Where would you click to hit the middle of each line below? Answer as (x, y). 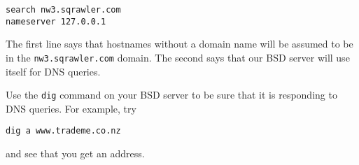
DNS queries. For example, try (71, 108)
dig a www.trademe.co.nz (63, 131)
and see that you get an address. (75, 153)
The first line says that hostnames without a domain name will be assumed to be (179, 44)
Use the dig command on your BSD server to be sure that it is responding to (171, 95)
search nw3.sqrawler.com (63, 10)
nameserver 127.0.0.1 (56, 21)
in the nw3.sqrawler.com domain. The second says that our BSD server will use (178, 57)
